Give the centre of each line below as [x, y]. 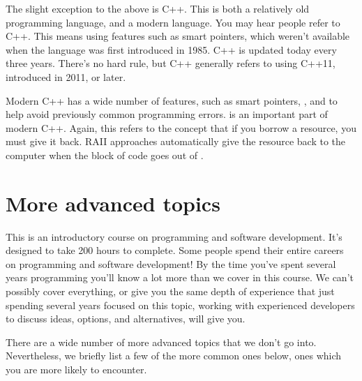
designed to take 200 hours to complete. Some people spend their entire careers [175, 250]
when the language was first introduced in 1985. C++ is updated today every [171, 49]
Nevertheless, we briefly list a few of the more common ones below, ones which [174, 356]
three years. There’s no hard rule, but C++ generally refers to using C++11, [171, 63]
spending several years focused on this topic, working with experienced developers [180, 305]
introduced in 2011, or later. [66, 76]
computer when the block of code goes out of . [105, 155]
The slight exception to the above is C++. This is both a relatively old [158, 8]
